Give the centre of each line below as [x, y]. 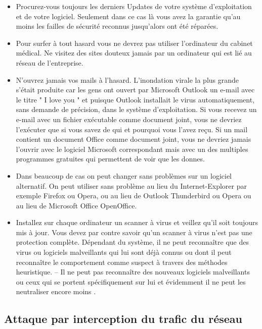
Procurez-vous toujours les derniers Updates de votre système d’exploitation [134, 6]
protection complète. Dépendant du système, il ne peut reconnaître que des [132, 242]
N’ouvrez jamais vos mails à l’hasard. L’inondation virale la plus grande [127, 79]
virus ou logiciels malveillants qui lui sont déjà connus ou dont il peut [124, 252]
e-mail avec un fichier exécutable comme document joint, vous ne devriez [129, 119]
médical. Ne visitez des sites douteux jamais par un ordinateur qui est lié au [134, 53]
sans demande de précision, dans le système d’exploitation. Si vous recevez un [136, 109]
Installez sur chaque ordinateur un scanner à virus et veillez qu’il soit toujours [137, 222]
